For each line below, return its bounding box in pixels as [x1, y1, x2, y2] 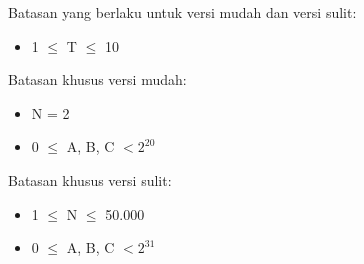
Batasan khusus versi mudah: [8, 69, 187, 90]
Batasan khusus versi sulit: [8, 169, 172, 190]
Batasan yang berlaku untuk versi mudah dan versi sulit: [8, 2, 357, 22]
